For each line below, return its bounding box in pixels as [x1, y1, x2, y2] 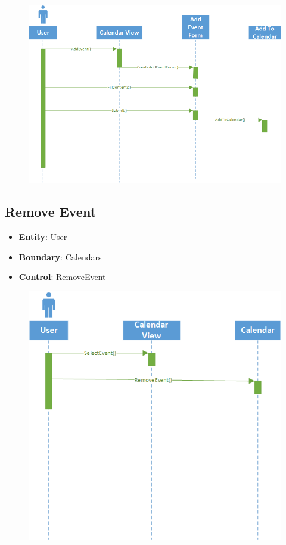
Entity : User [18, 230, 67, 242]
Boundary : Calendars [18, 250, 102, 263]
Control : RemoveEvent [18, 270, 106, 283]
